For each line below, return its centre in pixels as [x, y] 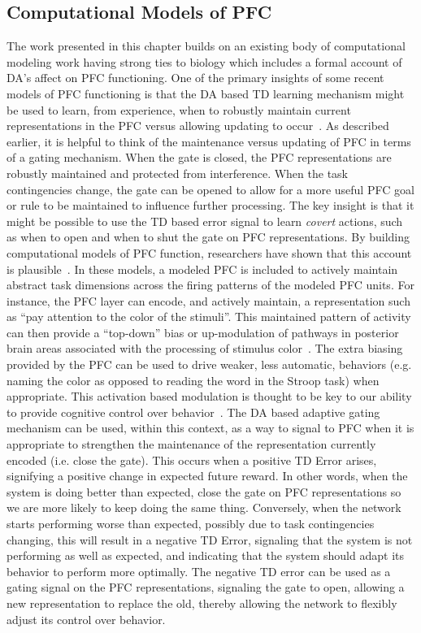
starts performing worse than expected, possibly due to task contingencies [191, 524]
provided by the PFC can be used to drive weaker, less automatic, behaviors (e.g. [209, 364]
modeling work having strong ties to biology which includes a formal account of [204, 61]
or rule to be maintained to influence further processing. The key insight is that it [210, 205]
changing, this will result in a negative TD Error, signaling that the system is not [210, 539]
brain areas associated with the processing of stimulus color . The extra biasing [205, 348]
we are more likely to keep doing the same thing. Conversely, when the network [204, 507]
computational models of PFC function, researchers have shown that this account [209, 252]
